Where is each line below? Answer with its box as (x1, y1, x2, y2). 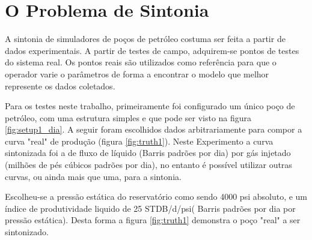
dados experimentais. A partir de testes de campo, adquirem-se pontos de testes (5, 44, 299, 56)
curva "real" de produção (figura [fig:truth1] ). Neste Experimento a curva (5, 134, 274, 147)
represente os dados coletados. (5, 79, 115, 92)
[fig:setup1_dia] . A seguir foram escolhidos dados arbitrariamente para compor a (5, 123, 302, 136)
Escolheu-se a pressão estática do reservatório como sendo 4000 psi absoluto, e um (5, 190, 308, 203)
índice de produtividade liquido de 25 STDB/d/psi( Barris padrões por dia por (5, 202, 296, 214)
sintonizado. (5, 226, 49, 238)
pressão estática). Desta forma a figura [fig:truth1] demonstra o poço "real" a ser (5, 214, 301, 226)
